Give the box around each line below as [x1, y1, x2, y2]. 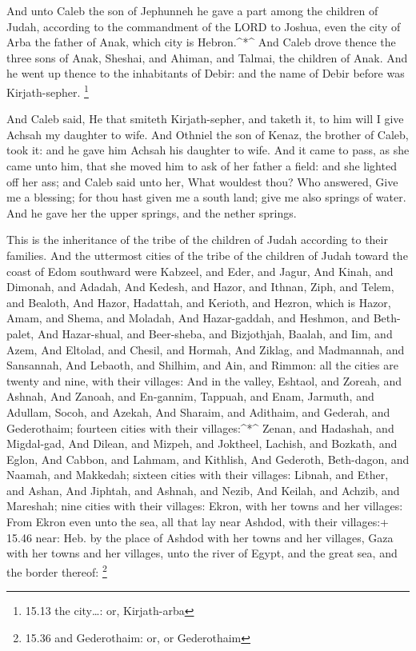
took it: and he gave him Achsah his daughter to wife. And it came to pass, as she [6, 142, 410, 158]
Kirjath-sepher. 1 [6, 81, 89, 100]
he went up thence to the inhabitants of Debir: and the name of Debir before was [6, 65, 405, 82]
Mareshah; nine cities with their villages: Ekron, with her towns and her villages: [6, 497, 403, 514]
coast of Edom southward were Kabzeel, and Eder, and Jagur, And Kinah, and [6, 262, 394, 279]
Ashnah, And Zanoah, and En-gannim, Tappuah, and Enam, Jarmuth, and [6, 388, 374, 405]
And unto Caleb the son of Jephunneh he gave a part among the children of [6, 2, 378, 18]
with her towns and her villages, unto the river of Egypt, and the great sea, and [6, 545, 398, 561]
